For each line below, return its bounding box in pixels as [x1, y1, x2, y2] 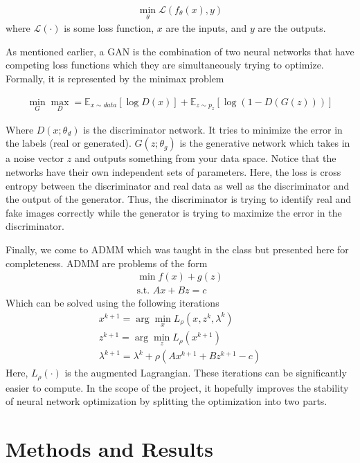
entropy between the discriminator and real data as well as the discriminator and [6, 178, 350, 192]
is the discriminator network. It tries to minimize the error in [83, 122, 343, 136]
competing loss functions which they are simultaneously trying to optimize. [6, 57, 324, 72]
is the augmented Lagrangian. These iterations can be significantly [64, 365, 347, 380]
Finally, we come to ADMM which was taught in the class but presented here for [6, 242, 349, 257]
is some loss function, [64, 21, 154, 35]
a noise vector [6, 151, 64, 165]
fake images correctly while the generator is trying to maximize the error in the [6, 205, 342, 219]
